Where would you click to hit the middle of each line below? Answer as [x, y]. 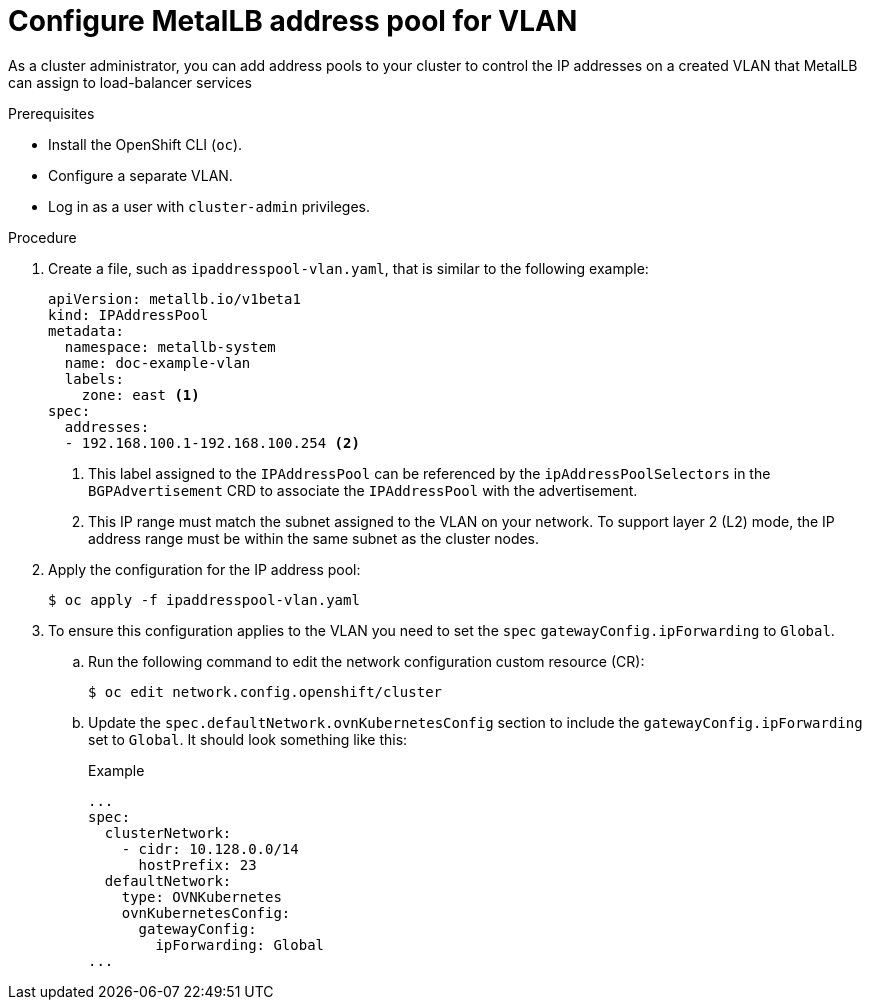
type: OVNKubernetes [201, 896]
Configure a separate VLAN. [140, 175]
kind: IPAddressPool [128, 314]
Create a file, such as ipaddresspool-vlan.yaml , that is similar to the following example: [348, 268]
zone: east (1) [140, 394]
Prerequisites [51, 113]
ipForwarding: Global [240, 944]
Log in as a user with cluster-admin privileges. [209, 206]
